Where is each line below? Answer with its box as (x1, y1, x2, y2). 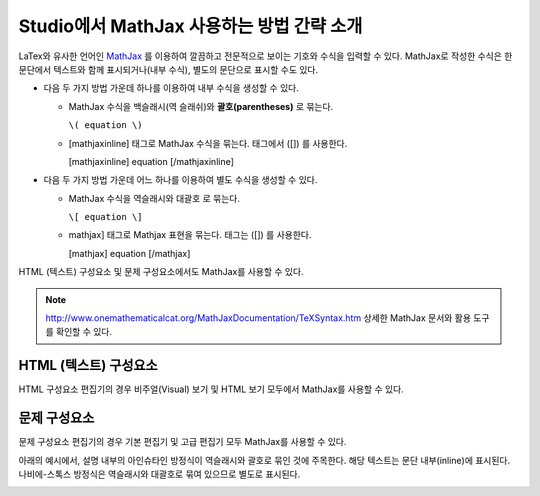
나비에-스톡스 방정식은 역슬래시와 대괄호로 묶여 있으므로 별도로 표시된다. (18, 468, 301, 480)
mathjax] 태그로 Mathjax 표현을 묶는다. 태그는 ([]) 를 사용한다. (68, 229, 312, 241)
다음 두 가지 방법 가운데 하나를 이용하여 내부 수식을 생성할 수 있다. (43, 82, 299, 94)
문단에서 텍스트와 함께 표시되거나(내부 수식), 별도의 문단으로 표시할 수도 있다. (18, 63, 319, 75)
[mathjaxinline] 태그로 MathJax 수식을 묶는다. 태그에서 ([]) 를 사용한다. (68, 137, 348, 149)
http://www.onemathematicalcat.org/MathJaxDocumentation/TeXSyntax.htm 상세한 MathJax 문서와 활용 (45, 312, 472, 324)
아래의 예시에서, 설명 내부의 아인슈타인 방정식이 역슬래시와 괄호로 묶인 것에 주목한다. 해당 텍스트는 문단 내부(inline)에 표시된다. (18, 454, 511, 466)
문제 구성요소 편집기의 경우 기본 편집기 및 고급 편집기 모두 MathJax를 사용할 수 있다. (18, 436, 347, 448)
